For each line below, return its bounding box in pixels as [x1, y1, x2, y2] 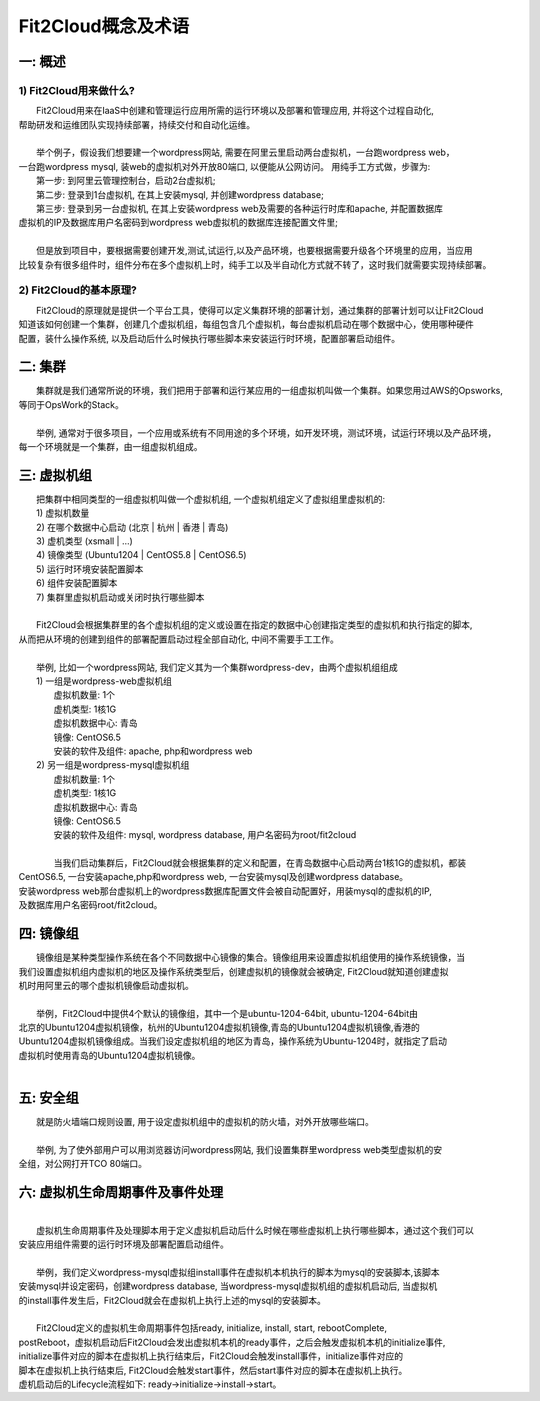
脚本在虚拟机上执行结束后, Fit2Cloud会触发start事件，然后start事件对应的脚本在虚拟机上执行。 [18, 1364, 408, 1376]
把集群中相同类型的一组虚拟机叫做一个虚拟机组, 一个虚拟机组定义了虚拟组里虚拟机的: [36, 493, 386, 505]
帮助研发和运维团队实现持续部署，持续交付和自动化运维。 [18, 118, 255, 130]
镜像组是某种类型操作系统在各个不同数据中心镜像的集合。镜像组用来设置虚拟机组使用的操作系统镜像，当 [36, 951, 465, 964]
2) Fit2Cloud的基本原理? [18, 283, 137, 297]
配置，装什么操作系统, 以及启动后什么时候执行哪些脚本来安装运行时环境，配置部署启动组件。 [18, 332, 400, 344]
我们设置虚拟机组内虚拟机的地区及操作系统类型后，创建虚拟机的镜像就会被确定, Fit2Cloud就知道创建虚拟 [18, 965, 449, 977]
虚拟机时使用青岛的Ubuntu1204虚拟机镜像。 [18, 1049, 201, 1061]
